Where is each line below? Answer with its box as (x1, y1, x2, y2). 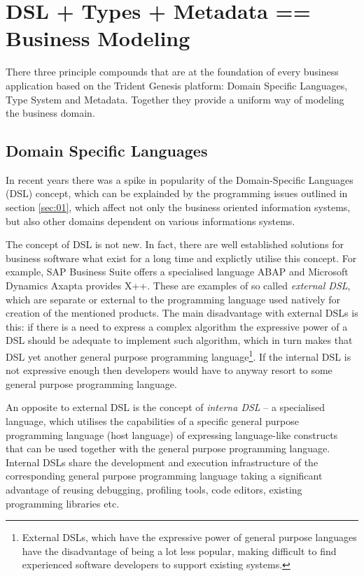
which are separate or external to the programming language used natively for (6, 291, 340, 306)
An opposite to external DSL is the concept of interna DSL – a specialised (6, 400, 325, 415)
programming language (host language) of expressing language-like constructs (6, 427, 338, 442)
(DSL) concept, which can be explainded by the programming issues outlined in (6, 186, 348, 201)
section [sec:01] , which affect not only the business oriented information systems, (6, 200, 351, 215)
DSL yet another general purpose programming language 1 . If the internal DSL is (6, 347, 351, 363)
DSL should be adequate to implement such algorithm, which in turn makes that (6, 333, 353, 347)
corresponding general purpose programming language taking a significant (6, 468, 323, 483)
